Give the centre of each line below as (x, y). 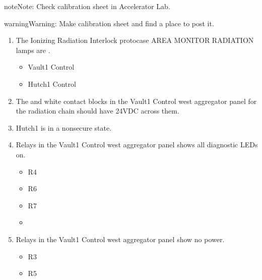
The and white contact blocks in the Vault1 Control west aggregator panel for (136, 101)
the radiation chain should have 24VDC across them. (97, 111)
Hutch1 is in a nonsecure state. (64, 127)
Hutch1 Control (52, 83)
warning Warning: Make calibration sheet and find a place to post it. (109, 23)
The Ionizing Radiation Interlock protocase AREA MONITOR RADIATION (135, 40)
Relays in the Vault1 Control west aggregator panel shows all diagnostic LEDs (137, 145)
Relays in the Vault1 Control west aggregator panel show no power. (120, 239)
